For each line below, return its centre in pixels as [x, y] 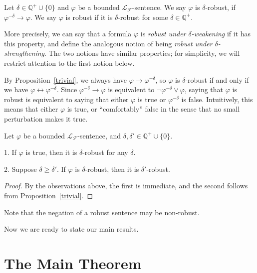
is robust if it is [89, 17]
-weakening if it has [221, 34]
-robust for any [105, 152]
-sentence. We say [159, 7]
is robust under [163, 34]
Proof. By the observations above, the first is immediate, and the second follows [126, 186]
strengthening [24, 53]
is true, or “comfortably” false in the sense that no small [153, 109]
